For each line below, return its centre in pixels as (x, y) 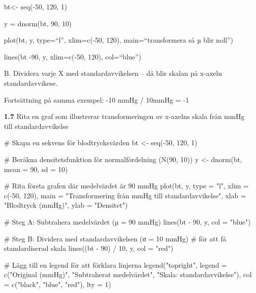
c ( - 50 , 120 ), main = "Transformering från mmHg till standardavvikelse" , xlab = (125, 195)
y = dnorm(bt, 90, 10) (38, 23)
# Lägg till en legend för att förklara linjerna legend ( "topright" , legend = (116, 264)
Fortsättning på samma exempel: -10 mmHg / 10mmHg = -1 (96, 99)
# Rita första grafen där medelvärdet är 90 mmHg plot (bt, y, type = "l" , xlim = (127, 186)
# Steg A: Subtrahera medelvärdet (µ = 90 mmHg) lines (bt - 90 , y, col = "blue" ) (128, 221)
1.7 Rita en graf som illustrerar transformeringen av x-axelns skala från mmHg (124, 116)
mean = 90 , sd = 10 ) (36, 169)
